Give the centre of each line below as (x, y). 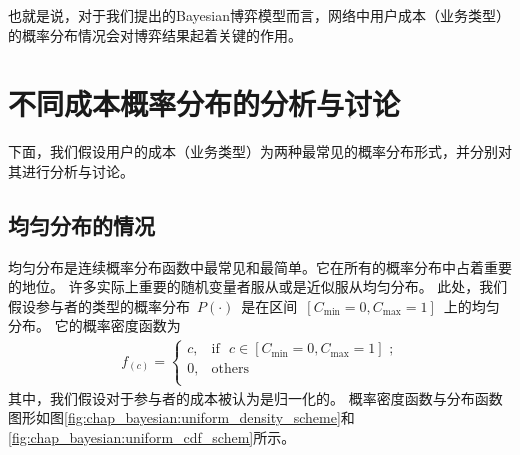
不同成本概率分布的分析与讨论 (204, 103)
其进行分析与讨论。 (71, 170)
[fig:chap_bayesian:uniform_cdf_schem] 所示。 (152, 436)
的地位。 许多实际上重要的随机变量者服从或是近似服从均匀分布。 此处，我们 (258, 286)
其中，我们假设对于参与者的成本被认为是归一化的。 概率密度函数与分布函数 (255, 397)
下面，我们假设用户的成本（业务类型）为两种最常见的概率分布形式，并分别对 (260, 151)
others (230, 369)
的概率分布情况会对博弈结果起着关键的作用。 (155, 34)
